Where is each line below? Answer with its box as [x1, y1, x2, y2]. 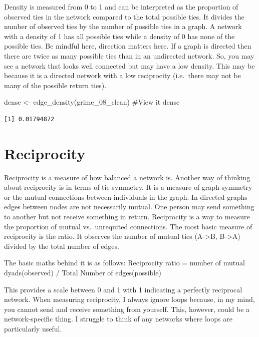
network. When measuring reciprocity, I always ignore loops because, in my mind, [4, 294, 255, 304]
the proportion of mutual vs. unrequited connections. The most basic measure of [4, 221, 252, 231]
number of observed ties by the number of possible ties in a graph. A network [4, 21, 242, 32]
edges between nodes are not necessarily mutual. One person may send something [4, 201, 254, 212]
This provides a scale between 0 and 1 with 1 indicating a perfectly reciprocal [4, 284, 242, 294]
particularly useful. [4, 323, 62, 333]
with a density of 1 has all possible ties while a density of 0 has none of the [4, 31, 235, 41]
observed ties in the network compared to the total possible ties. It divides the [4, 11, 244, 22]
